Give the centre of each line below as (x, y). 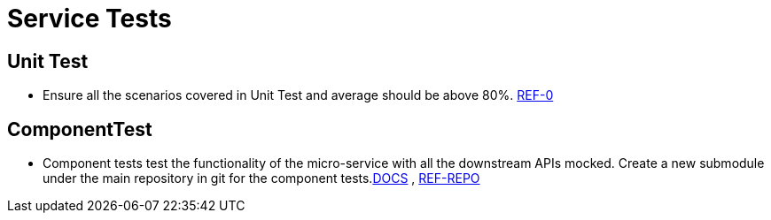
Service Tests (90, 19)
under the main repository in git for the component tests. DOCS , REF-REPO (261, 178)
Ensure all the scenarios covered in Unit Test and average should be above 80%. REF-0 (298, 95)
